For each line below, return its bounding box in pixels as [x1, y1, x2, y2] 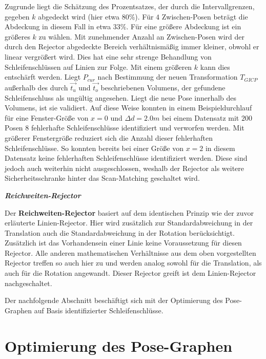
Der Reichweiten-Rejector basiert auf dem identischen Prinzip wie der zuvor [5, 207, 254, 218]
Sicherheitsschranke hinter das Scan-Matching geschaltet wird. [5, 173, 200, 183]
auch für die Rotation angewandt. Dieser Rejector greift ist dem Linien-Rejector [5, 268, 256, 278]
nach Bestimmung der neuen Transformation [97, 71, 238, 82]
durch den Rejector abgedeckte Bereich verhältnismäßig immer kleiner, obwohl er [5, 41, 259, 52]
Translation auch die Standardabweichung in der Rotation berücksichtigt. [5, 227, 235, 238]
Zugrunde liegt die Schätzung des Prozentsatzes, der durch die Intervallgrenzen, [5, 1, 255, 11]
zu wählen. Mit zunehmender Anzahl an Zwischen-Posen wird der [38, 31, 244, 42]
